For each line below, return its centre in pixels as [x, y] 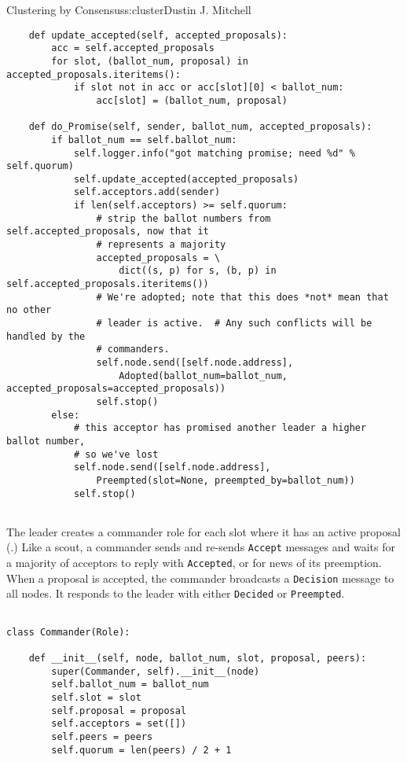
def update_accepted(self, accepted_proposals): [158, 35]
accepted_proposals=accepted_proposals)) [116, 389]
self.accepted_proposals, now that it [108, 232]
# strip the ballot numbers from [183, 218]
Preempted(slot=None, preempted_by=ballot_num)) [225, 480]
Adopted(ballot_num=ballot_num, [203, 375]
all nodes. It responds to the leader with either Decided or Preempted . [176, 593]
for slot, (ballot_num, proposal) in [150, 61]
